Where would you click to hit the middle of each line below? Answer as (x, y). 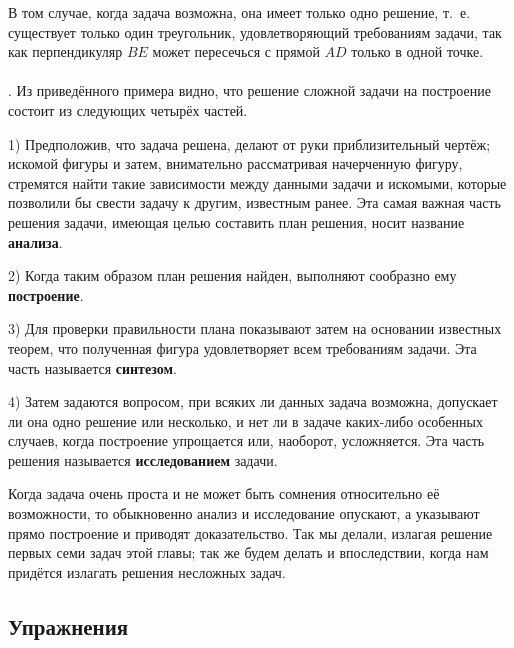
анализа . (35, 241)
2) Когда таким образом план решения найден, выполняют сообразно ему (232, 275)
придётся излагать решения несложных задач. (147, 571)
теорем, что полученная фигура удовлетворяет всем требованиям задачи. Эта (242, 347)
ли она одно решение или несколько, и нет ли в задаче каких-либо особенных (245, 420)
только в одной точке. (417, 51)
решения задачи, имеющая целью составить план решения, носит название (236, 221)
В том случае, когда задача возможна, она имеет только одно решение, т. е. (239, 12)
